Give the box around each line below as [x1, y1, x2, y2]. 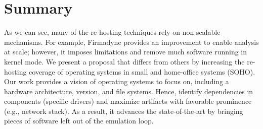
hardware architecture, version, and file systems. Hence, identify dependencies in [4, 86, 253, 96]
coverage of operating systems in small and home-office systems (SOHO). [29, 66, 255, 77]
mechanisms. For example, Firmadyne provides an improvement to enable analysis [4, 36, 259, 47]
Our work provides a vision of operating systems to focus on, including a [4, 76, 229, 87]
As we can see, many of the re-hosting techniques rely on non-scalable [4, 27, 221, 37]
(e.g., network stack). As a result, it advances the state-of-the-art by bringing [4, 105, 243, 116]
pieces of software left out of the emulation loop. [4, 115, 154, 126]
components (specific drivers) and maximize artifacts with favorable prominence [4, 96, 252, 106]
